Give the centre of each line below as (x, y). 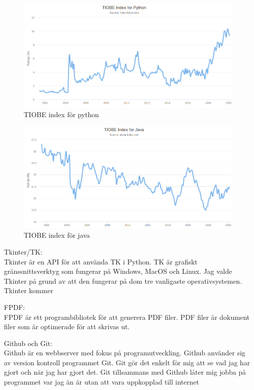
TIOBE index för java (57, 235)
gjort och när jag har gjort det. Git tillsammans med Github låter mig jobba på (125, 372)
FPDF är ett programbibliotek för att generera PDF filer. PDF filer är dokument (127, 317)
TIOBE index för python (62, 114)
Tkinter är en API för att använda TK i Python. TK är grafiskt (101, 261)
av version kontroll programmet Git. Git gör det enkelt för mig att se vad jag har (127, 362)
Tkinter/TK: (23, 251)
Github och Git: (28, 343)
